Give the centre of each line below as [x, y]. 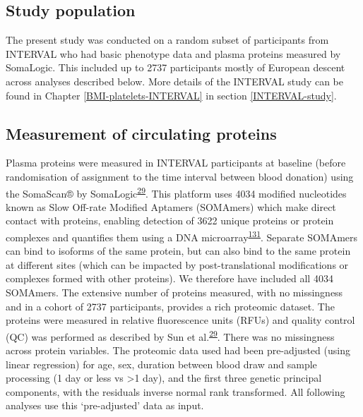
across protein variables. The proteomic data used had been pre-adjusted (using [178, 350]
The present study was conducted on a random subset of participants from [167, 40]
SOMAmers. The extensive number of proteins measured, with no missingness [174, 292]
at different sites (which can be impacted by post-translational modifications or [177, 264]
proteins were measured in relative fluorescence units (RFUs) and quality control [180, 320]
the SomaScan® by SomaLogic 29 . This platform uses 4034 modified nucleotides [176, 192]
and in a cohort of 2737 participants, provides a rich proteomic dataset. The [170, 306]
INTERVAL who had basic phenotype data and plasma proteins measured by [173, 53]
